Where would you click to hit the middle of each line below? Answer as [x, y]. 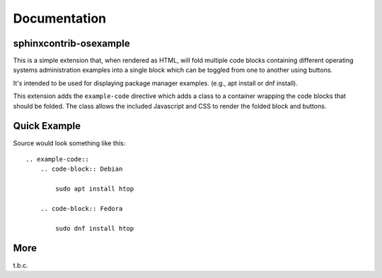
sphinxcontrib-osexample [71, 43]
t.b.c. [21, 265]
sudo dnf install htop [95, 228]
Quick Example [47, 126]
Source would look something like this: [69, 143]
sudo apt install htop [95, 189]
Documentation [60, 18]
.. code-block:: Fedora [81, 208]
